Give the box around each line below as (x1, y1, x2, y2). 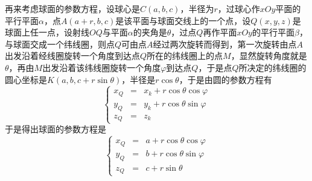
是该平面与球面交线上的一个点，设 (115, 14, 251, 26)
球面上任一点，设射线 (5, 26, 89, 38)
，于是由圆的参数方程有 (179, 73, 272, 85)
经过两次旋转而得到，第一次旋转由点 (153, 37, 297, 50)
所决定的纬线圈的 (238, 61, 307, 73)
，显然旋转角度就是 (231, 49, 307, 62)
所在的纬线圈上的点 (147, 49, 223, 62)
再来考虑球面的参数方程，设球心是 (5, 2, 140, 14)
